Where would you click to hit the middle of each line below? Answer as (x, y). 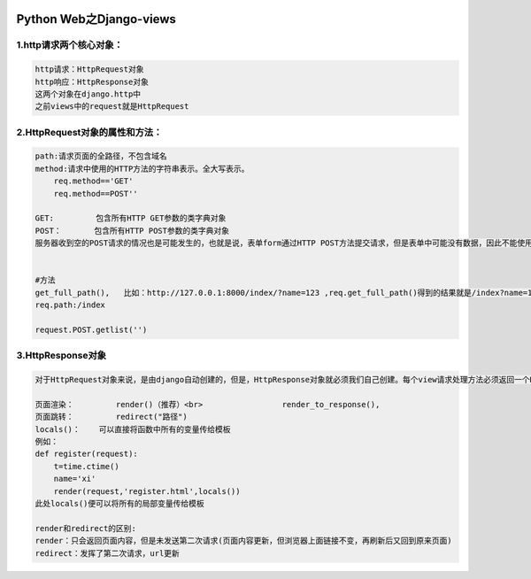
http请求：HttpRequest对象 (90, 69)
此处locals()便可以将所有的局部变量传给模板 (120, 503)
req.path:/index (70, 305)
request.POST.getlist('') (91, 329)
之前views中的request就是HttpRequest (112, 107)
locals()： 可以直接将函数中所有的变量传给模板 (133, 429)
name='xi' (75, 479)
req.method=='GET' (93, 181)
